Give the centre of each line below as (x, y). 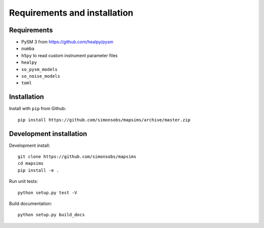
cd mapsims (31, 163)
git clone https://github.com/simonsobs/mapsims (77, 157)
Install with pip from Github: (37, 109)
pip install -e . (38, 170)
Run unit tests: (23, 182)
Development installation (48, 134)
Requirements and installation (71, 13)
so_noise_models (41, 76)
